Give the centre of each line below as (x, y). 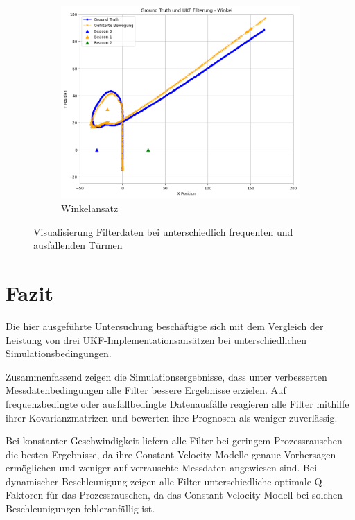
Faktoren (25, 495)
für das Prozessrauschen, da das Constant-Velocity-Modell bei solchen (194, 495)
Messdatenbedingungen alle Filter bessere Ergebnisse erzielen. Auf (146, 390)
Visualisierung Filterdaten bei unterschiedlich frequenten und (163, 231)
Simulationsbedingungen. (59, 353)
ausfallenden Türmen (78, 245)
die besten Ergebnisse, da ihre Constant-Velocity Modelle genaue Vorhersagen (171, 454)
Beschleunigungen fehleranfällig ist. (80, 509)
